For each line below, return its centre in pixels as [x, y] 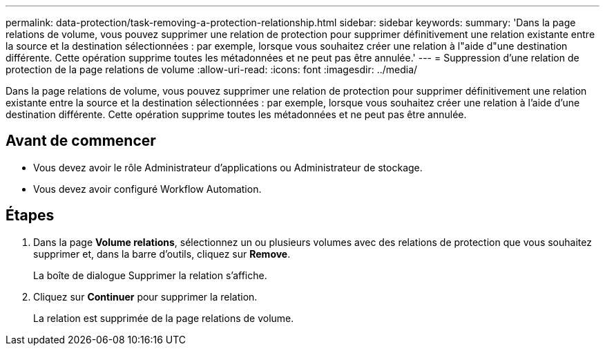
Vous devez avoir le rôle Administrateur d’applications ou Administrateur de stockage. [228, 167]
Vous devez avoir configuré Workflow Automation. [147, 189]
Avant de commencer [81, 141]
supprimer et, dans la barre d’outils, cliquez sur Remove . [162, 254]
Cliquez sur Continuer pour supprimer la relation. [145, 296]
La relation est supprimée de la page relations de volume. [164, 318]
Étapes [30, 216]
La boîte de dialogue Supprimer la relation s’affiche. [150, 275]
